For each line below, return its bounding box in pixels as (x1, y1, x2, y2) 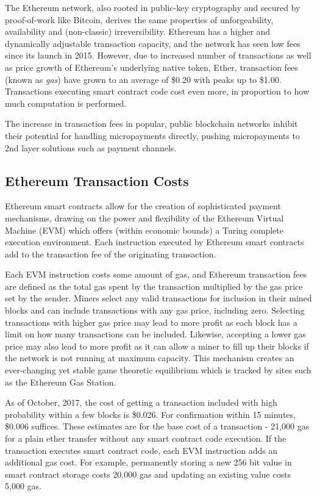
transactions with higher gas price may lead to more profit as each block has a (5, 315, 297, 328)
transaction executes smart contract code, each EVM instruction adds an (5, 444, 278, 456)
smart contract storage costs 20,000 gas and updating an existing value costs (5, 467, 291, 480)
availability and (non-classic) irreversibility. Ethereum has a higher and (5, 25, 271, 38)
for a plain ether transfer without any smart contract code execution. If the (5, 432, 287, 445)
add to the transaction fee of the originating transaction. (5, 247, 216, 260)
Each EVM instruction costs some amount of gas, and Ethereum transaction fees (5, 268, 307, 281)
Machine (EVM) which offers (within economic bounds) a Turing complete (5, 223, 283, 236)
